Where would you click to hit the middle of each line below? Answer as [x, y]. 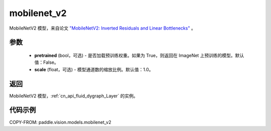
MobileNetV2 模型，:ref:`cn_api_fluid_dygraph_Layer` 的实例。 [74, 96]
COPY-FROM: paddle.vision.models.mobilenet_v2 [60, 122]
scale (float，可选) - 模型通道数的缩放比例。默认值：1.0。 [94, 69]
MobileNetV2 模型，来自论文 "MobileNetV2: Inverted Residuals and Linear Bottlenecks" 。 [102, 28]
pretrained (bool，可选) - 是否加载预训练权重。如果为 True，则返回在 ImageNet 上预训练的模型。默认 [139, 55]
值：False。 [46, 62]
